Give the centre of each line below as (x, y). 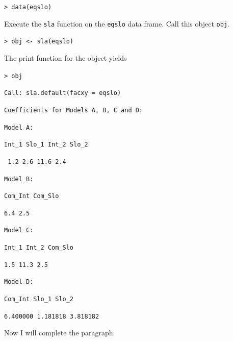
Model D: (19, 282)
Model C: (19, 230)
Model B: (19, 179)
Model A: (19, 127)
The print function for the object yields (66, 57)
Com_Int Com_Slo (32, 196)
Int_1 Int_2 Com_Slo (39, 248)
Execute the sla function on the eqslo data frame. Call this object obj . (117, 23)
